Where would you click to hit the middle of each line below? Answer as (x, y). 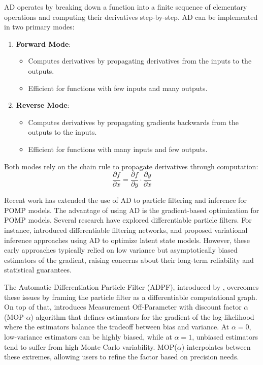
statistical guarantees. (38, 270)
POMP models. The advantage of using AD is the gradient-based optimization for (132, 210)
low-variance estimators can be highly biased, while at (88, 336)
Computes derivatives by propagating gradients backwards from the (133, 122)
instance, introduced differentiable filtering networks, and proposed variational (126, 230)
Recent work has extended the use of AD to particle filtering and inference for (125, 200)
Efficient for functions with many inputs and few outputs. (118, 149)
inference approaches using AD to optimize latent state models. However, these (127, 240)
